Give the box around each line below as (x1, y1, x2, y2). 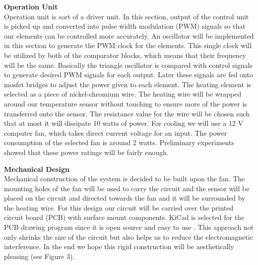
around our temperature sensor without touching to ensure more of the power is (4, 98, 247, 108)
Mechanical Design (4, 163, 69, 174)
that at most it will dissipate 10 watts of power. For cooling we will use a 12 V (4, 118, 244, 128)
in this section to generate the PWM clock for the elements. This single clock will (4, 40, 252, 51)
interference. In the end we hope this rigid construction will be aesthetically (4, 241, 234, 252)
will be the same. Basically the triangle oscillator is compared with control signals (4, 59, 253, 70)
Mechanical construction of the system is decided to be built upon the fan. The (4, 173, 245, 184)
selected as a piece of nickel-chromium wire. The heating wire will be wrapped (4, 89, 242, 99)
